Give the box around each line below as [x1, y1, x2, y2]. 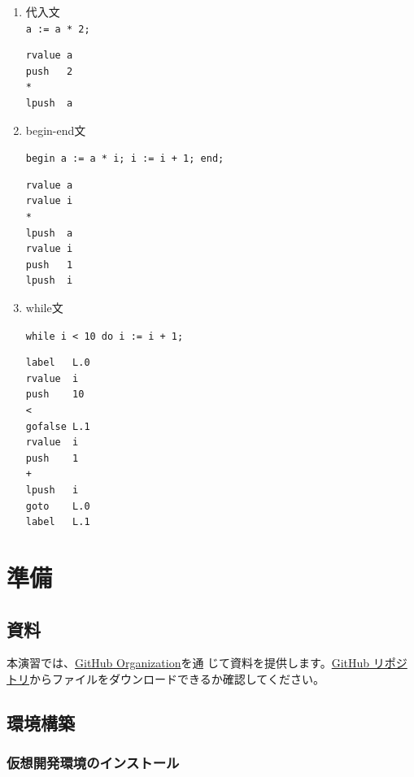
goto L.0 [25, 500, 90, 512]
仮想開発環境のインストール [7, 753, 180, 773]
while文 [25, 299, 63, 316]
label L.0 [25, 357, 90, 369]
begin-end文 [25, 121, 86, 138]
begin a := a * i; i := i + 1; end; [25, 153, 224, 165]
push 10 [25, 388, 85, 401]
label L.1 [25, 516, 90, 528]
